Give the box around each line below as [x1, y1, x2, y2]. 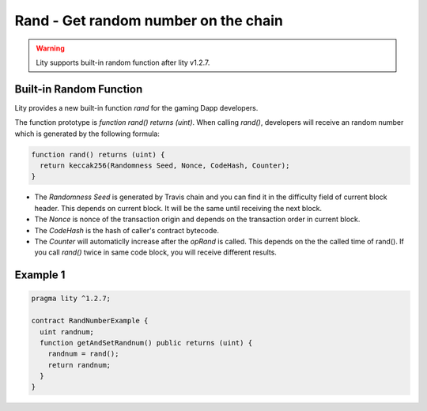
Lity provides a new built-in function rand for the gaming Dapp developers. [14, 103, 259, 112]
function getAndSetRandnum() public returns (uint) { [40, 338, 253, 347]
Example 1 [14, 269, 66, 282]
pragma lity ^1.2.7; [31, 294, 111, 304]
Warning [36, 43, 65, 53]
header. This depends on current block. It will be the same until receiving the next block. [34, 203, 323, 213]
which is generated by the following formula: [14, 129, 160, 138]
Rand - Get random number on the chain [14, 12, 284, 29]
